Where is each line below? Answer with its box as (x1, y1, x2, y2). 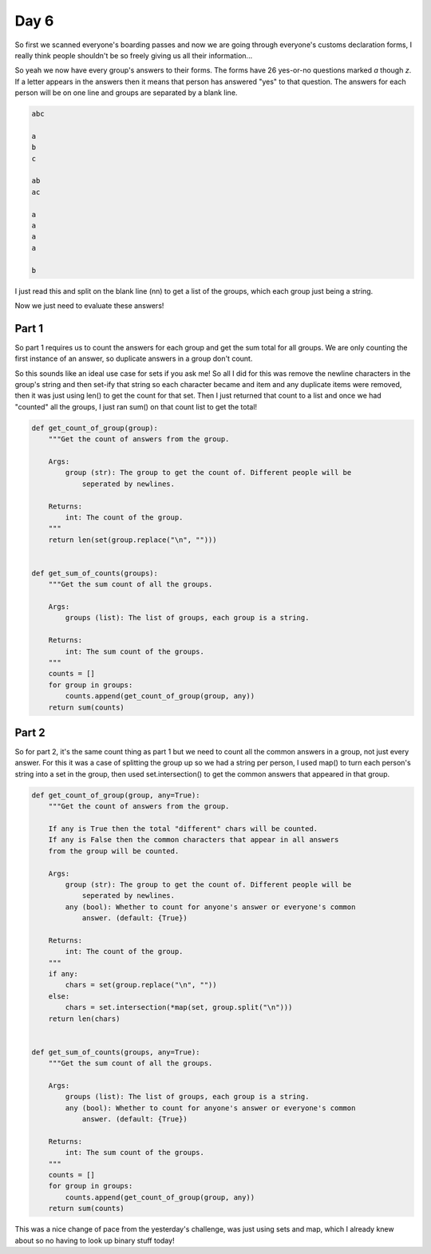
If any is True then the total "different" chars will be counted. (48, 824, 318, 833)
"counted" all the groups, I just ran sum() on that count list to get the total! (14, 402, 258, 411)
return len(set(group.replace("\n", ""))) (48, 535, 217, 544)
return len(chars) (48, 1014, 121, 1023)
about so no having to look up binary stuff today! (14, 1236, 175, 1245)
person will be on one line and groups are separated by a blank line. (14, 88, 238, 97)
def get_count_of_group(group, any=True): (31, 790, 200, 800)
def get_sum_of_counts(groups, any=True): (31, 1047, 200, 1057)
